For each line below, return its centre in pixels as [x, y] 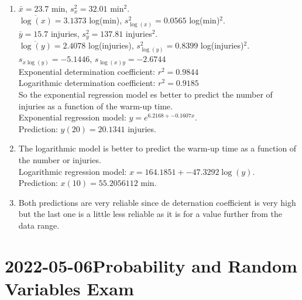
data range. [39, 225]
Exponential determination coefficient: [87, 71]
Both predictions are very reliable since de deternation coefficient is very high [157, 202]
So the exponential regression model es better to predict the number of [145, 94]
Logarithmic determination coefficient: [87, 83]
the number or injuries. [60, 160]
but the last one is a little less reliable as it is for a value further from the [150, 214]
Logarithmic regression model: [73, 171]
